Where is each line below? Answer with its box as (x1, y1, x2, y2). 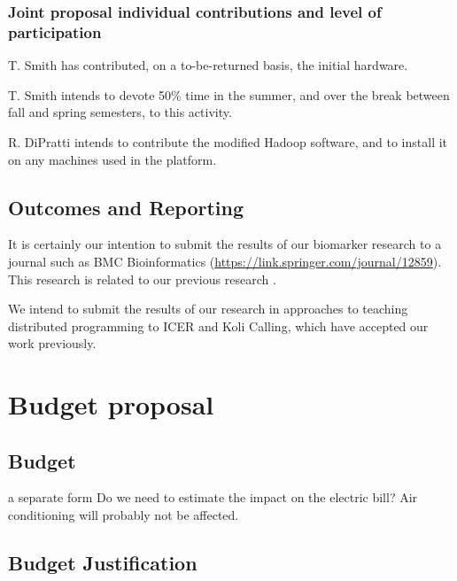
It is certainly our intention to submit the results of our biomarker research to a (8, 235, 442, 253)
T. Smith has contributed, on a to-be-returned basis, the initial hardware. (8, 56, 408, 74)
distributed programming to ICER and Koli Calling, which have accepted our (8, 316, 429, 335)
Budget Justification (8, 549, 198, 577)
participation (8, 20, 102, 43)
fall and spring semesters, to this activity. (8, 103, 232, 121)
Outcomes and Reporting (8, 193, 244, 221)
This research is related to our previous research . (8, 269, 276, 288)
